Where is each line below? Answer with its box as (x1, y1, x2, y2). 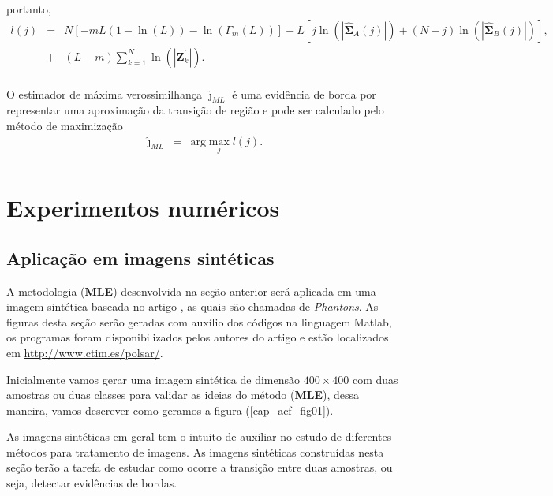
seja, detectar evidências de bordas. (6, 475, 177, 491)
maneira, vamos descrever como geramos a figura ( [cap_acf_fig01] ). (6, 401, 334, 418)
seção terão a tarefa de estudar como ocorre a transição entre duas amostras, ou (6, 459, 393, 475)
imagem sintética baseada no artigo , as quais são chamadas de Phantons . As (6, 298, 379, 315)
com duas (352, 371, 398, 387)
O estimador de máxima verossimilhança (6, 85, 203, 102)
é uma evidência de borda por (232, 85, 376, 102)
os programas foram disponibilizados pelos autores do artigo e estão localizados (6, 329, 389, 345)
